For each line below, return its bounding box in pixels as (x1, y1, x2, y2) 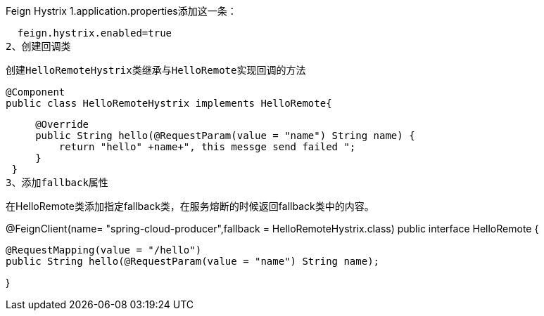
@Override (35, 119, 89, 130)
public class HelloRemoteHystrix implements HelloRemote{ (6, 98, 332, 109)
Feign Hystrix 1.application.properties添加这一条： (6, 5, 237, 17)
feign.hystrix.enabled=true (17, 27, 172, 39)
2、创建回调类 (6, 41, 71, 52)
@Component (6, 86, 65, 98)
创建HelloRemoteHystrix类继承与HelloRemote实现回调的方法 (6, 65, 306, 76)
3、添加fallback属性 (6, 177, 108, 188)
